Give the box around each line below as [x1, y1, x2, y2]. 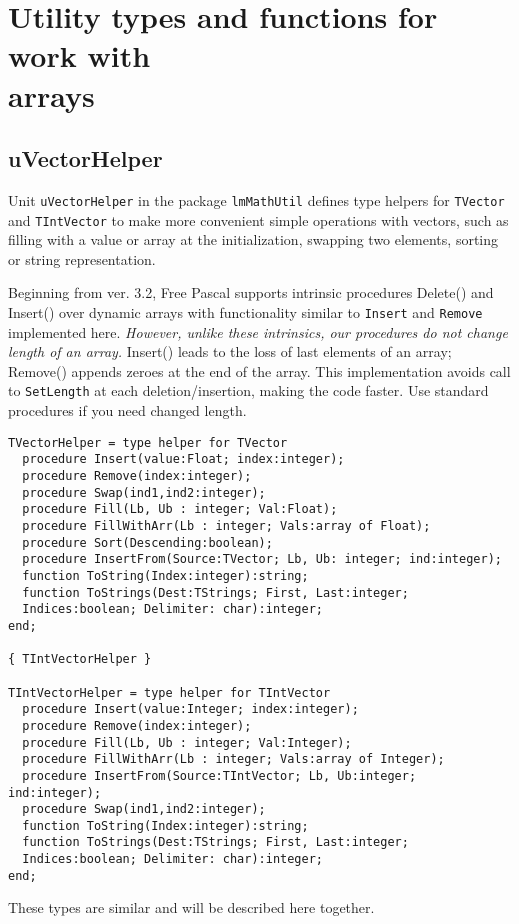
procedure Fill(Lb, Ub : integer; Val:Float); [22, 502, 338, 517]
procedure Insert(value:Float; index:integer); [22, 452, 345, 467]
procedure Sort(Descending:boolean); [22, 535, 273, 550]
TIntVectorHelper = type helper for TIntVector [8, 685, 331, 700]
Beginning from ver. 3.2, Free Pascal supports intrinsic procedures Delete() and [8, 282, 494, 303]
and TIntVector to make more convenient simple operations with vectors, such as [8, 209, 509, 230]
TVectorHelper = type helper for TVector [8, 435, 288, 450]
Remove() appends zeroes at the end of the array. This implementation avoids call [8, 360, 511, 381]
